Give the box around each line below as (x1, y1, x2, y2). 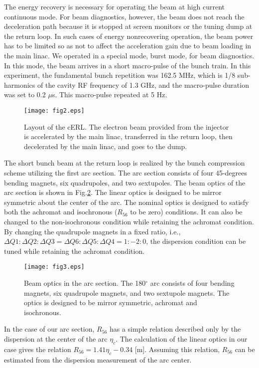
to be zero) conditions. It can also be (130, 206, 243, 217)
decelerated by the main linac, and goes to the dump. (24, 141, 187, 151)
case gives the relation (4, 344, 71, 354)
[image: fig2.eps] (24, 107, 85, 114)
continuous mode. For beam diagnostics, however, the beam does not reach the (4, 11, 245, 21)
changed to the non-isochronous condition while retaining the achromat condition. (4, 216, 254, 226)
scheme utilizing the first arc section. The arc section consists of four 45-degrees (4, 167, 248, 178)
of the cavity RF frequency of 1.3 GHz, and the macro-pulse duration (37, 79, 249, 90)
